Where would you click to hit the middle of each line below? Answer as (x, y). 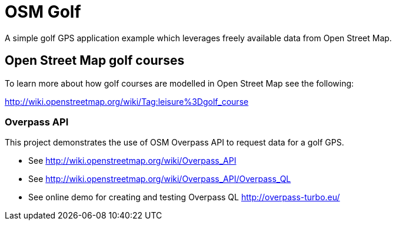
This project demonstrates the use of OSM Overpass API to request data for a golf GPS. (174, 143)
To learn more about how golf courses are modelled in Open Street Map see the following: (179, 83)
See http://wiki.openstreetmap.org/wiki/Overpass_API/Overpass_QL (160, 179)
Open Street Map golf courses (95, 61)
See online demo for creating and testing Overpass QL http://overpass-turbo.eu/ (184, 197)
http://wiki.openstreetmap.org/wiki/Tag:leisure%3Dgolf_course (127, 101)
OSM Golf (43, 12)
